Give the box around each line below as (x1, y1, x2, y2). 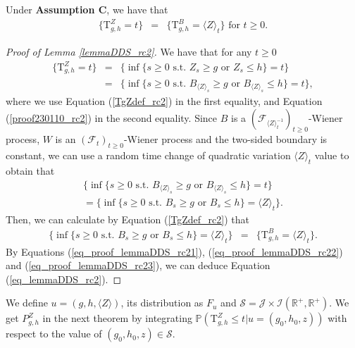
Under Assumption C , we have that (6, 2, 168, 16)
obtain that (6, 163, 55, 178)
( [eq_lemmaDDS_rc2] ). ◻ (6, 271, 122, 286)
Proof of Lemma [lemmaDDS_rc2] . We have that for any (6, 44, 252, 58)
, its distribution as (120, 295, 204, 310)
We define (6, 295, 48, 310)
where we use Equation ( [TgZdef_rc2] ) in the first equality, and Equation (6, 93, 323, 108)
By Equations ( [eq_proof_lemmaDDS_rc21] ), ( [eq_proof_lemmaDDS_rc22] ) (6, 244, 343, 259)
